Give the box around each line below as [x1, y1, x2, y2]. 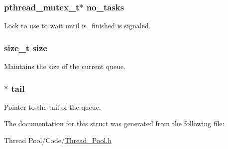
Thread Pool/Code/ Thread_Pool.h [4, 135, 112, 146]
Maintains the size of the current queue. [4, 61, 126, 72]
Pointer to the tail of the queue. [4, 101, 101, 112]
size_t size [4, 41, 48, 54]
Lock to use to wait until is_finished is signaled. [4, 20, 151, 31]
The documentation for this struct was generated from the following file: [4, 118, 225, 129]
